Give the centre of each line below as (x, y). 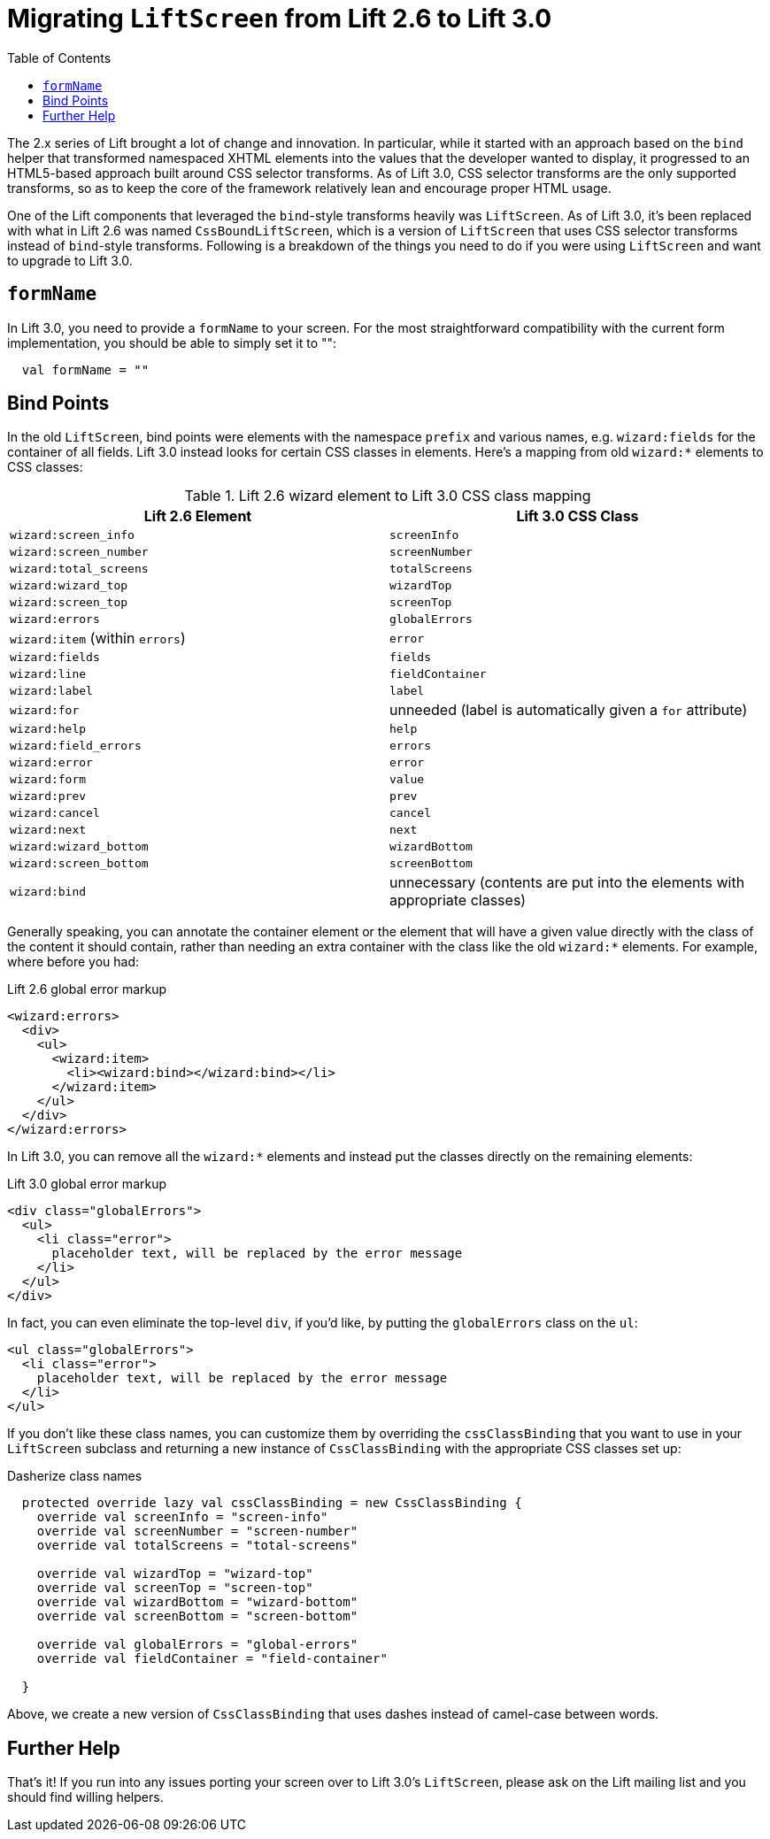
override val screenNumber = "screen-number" (197, 1531)
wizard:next (48, 830)
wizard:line (48, 674)
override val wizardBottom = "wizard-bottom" (197, 1602)
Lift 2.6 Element (198, 516)
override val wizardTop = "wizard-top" (175, 1574)
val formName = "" (85, 369)
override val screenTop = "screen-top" (175, 1588)
